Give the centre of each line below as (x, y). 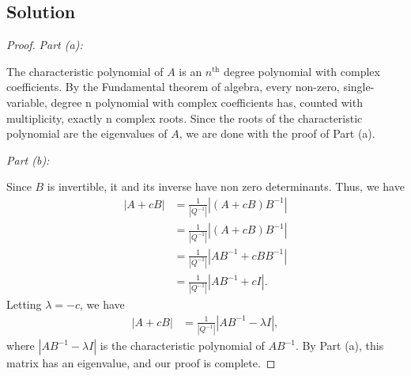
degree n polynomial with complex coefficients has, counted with (207, 102)
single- (359, 87)
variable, (27, 102)
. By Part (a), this (339, 346)
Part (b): (28, 160)
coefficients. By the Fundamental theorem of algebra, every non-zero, (173, 87)
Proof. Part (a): (45, 45)
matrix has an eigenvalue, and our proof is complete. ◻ (141, 363)
